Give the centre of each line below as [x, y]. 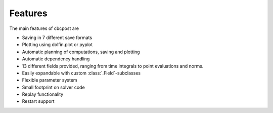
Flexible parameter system [50, 80]
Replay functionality [43, 94]
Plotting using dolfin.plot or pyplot [57, 45]
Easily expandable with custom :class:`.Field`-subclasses [81, 73]
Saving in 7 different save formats [57, 37]
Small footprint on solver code [54, 87]
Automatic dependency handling [56, 59]
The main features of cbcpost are [44, 28]
